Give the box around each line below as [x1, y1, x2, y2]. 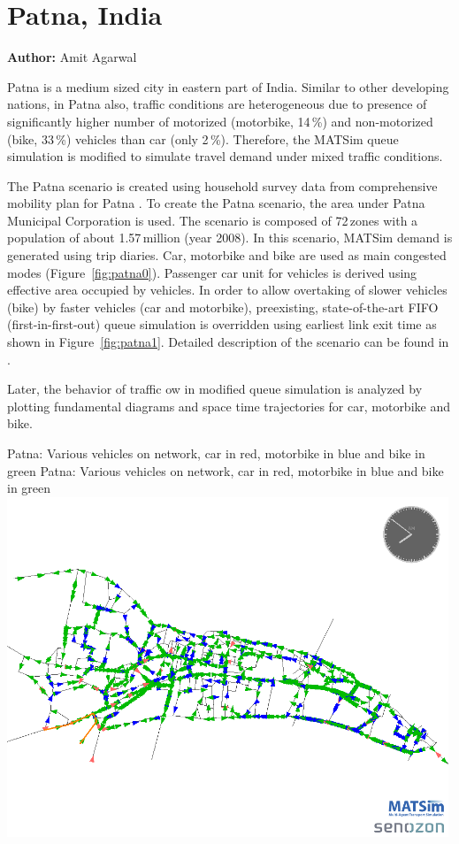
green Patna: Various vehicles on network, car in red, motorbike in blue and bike [7, 461, 444, 480]
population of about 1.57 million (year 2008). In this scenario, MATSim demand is [7, 228, 453, 247]
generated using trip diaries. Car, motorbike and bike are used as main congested [7, 246, 447, 265]
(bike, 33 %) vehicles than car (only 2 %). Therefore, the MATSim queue [7, 129, 399, 148]
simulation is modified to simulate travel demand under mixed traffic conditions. [7, 147, 443, 165]
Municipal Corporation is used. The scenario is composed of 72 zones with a [7, 211, 418, 229]
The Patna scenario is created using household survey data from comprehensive [7, 176, 438, 195]
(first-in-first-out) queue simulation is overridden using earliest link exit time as [7, 315, 437, 334]
